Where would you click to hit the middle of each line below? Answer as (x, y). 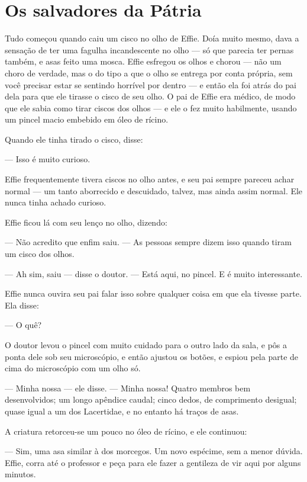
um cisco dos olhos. (40, 254)
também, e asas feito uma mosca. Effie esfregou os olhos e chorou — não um (143, 61)
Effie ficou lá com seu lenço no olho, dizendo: (86, 222)
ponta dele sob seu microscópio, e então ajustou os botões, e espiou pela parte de (152, 356)
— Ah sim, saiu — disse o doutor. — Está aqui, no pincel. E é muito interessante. (154, 273)
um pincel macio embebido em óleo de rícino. (87, 119)
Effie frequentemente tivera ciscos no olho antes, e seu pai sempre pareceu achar (150, 179)
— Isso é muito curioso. (48, 159)
